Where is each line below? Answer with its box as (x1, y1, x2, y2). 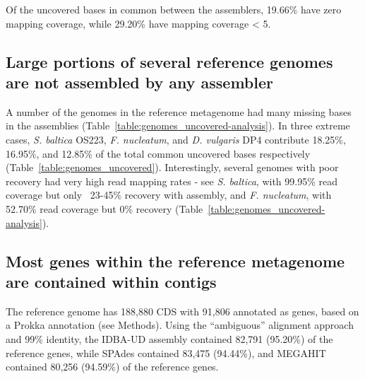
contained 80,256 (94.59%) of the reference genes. (6, 359, 219, 374)
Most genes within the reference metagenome (6, 250, 345, 272)
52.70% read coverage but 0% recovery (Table (6, 201, 203, 216)
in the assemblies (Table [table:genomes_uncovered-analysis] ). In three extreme (6, 118, 350, 133)
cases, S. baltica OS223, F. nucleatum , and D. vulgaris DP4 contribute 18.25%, (6, 132, 346, 146)
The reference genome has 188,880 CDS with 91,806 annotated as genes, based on (6, 303, 359, 318)
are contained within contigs (6, 270, 217, 292)
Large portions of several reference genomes (6, 50, 333, 72)
